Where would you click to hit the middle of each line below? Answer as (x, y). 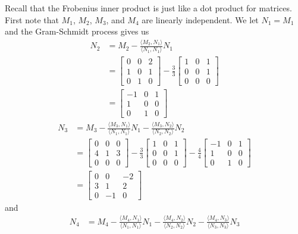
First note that (32, 19)
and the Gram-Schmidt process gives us (77, 31)
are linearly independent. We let (200, 19)
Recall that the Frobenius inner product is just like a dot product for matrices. (148, 8)
